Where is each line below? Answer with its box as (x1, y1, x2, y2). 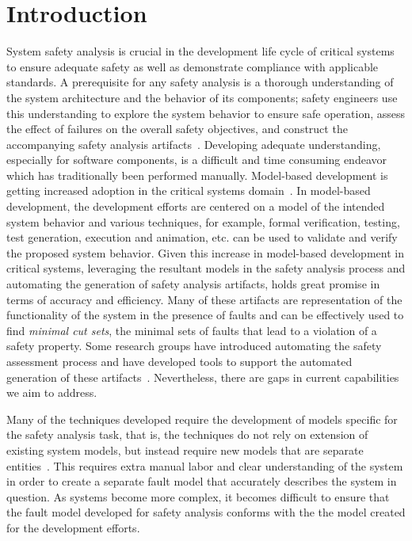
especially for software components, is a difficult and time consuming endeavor (6, 151, 387, 168)
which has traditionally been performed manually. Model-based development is (6, 166, 388, 183)
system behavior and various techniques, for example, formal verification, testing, (6, 213, 400, 230)
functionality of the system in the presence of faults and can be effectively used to (6, 307, 404, 323)
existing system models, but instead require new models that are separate (6, 441, 364, 458)
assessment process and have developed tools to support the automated (6, 353, 353, 369)
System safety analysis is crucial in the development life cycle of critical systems (6, 43, 395, 59)
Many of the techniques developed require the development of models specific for (6, 410, 398, 427)
